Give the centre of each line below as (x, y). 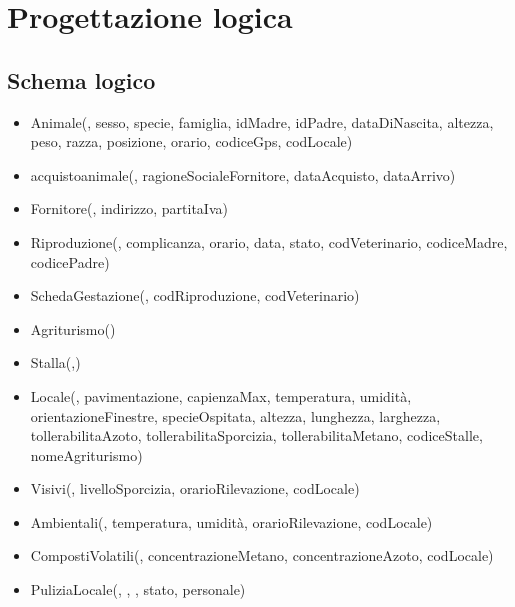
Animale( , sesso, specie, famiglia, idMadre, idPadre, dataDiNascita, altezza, (262, 121)
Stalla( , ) (55, 362)
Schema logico (81, 79)
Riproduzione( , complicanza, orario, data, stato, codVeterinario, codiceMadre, (269, 241)
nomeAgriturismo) (86, 454)
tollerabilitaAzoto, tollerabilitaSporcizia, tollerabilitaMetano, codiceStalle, (256, 435)
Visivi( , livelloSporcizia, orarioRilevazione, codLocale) (195, 488)
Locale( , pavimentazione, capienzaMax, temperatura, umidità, (221, 395)
